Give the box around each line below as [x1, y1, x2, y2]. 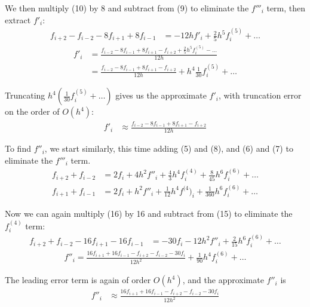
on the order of [5, 105, 60, 118]
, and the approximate [182, 274, 264, 286]
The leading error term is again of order [5, 274, 151, 286]
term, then [266, 2, 306, 14]
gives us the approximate [115, 89, 207, 102]
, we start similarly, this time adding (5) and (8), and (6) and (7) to [44, 142, 293, 155]
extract [5, 13, 31, 26]
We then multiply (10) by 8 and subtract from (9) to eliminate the [5, 2, 249, 14]
